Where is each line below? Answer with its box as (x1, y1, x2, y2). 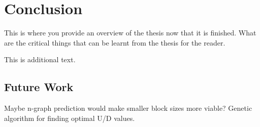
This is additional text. (4, 54, 76, 65)
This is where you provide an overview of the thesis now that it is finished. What (4, 27, 256, 38)
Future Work (4, 79, 74, 95)
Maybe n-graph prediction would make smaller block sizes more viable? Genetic (4, 103, 252, 113)
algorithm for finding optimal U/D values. (4, 112, 135, 123)
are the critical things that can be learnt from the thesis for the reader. (4, 37, 225, 48)
